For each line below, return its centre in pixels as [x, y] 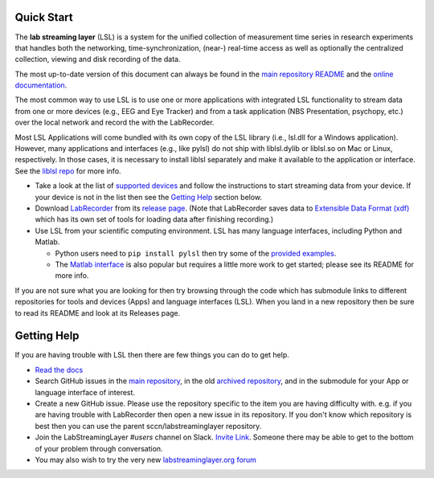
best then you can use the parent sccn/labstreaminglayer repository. [148, 426]
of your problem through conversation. [99, 448]
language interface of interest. [85, 392]
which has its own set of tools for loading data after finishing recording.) [154, 219]
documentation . [41, 85]
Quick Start [44, 17]
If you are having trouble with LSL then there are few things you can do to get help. [152, 355]
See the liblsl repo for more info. [68, 171]
